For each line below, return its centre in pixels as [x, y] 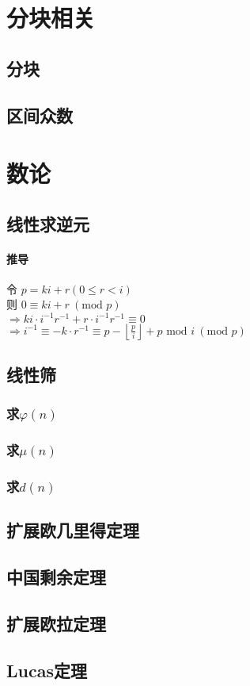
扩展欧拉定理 [56, 623]
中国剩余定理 [56, 577]
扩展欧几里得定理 [73, 530]
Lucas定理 [47, 670]
